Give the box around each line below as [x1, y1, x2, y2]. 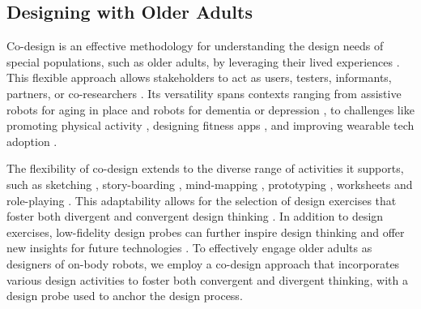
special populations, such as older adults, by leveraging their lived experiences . [6, 53, 400, 70]
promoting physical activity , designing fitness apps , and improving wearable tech [6, 117, 415, 134]
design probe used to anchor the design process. [6, 287, 243, 304]
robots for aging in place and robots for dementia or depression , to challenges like [6, 101, 415, 118]
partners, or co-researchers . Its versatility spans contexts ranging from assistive [6, 84, 402, 101]
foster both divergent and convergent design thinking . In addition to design [6, 208, 384, 225]
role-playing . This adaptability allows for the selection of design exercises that [6, 191, 397, 208]
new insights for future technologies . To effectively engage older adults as [6, 239, 372, 256]
